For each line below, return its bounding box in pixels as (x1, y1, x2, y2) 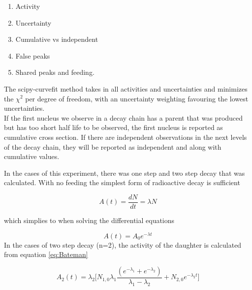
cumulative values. (4, 151, 60, 161)
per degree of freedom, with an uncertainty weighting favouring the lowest (25, 93, 249, 103)
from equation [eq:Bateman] (4, 249, 88, 259)
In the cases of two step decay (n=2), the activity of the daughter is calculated (4, 239, 242, 250)
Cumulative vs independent (15, 34, 98, 44)
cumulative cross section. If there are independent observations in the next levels (4, 131, 247, 142)
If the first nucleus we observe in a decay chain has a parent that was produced (4, 112, 243, 123)
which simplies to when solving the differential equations (4, 215, 175, 225)
